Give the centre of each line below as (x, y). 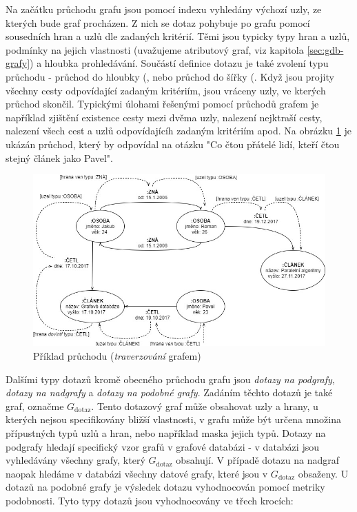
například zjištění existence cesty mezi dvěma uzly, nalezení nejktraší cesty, (164, 117)
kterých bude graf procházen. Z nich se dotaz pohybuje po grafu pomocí (158, 22)
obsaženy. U (323, 473)
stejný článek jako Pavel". (60, 157)
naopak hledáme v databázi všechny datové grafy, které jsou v (137, 473)
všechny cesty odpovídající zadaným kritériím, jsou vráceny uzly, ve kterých (166, 90)
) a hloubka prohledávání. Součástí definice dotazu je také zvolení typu (179, 63)
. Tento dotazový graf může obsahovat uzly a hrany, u (205, 406)
